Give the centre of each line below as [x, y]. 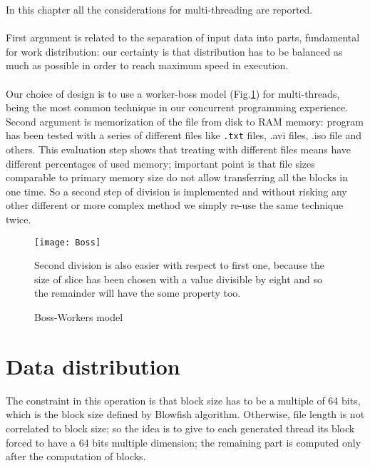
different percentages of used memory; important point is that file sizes [160, 163]
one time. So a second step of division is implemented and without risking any [176, 191]
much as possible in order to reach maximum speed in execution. [147, 65]
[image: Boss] [68, 242]
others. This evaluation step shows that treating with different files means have [179, 149]
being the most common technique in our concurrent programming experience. [177, 107]
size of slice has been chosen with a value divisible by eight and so [179, 279]
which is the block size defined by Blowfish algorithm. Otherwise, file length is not [185, 414]
